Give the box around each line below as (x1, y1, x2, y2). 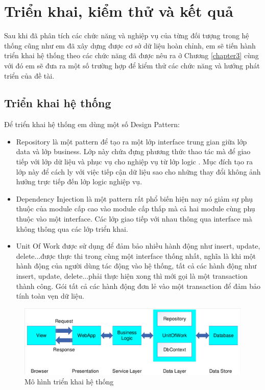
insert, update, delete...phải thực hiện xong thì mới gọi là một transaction (16, 271, 248, 281)
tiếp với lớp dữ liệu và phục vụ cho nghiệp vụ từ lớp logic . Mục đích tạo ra (16, 156, 253, 167)
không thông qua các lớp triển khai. (16, 223, 128, 234)
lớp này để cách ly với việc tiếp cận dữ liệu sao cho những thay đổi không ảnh (16, 166, 261, 177)
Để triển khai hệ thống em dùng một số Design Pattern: (4, 119, 180, 130)
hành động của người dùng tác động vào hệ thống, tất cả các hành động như (16, 260, 257, 271)
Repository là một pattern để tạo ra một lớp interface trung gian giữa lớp (16, 136, 247, 147)
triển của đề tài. (4, 70, 55, 81)
